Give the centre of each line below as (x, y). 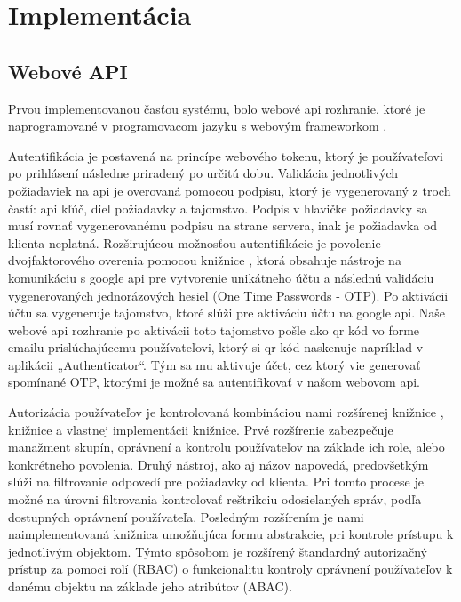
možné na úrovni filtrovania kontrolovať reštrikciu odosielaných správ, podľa (215, 499)
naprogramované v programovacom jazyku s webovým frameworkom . (198, 126)
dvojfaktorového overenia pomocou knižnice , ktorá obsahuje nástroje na (205, 260)
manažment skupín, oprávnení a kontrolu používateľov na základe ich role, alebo (227, 447)
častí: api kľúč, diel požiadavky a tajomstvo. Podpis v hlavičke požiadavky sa (218, 208)
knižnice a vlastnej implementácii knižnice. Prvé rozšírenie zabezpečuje (201, 429)
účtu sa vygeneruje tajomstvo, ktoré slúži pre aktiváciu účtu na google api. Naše (227, 313)
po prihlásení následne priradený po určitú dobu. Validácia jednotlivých (203, 173)
